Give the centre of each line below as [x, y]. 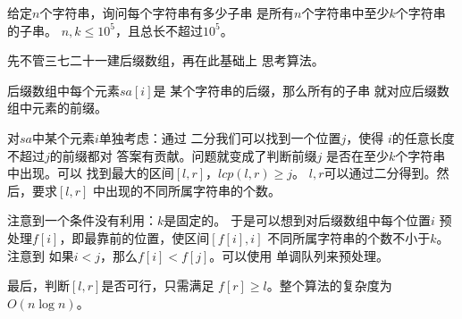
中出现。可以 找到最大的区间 [91, 173]
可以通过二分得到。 [380, 173]
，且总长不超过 [159, 30]
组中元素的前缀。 [57, 108]
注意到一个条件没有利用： [82, 220]
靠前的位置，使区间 [153, 237]
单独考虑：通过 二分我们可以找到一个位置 [220, 137]
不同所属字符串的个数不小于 [349, 237]
